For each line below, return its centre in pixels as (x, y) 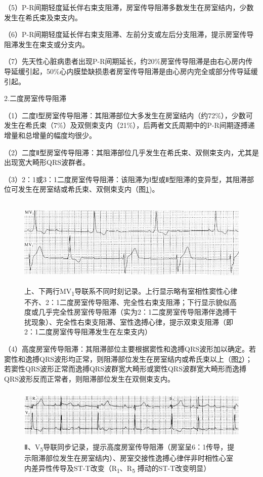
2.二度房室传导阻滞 (35, 98)
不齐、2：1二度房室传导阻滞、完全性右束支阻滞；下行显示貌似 (127, 302)
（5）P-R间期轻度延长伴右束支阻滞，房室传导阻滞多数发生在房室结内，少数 (129, 7)
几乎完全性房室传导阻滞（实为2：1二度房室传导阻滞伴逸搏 (134, 312)
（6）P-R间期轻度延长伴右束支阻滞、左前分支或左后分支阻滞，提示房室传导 (129, 34)
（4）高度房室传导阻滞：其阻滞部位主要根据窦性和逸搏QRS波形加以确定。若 (130, 349)
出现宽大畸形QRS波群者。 (47, 162)
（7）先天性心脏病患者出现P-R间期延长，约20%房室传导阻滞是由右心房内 (125, 61)
